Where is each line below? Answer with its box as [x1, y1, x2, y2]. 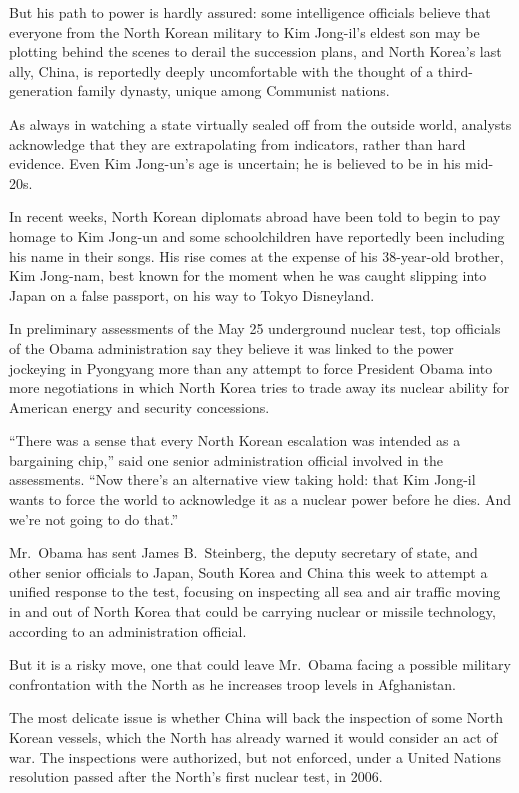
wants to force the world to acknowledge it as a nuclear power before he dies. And [9, 489, 512, 510]
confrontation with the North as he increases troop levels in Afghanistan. [9, 673, 457, 694]
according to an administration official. [9, 620, 247, 641]
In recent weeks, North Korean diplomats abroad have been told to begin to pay [9, 206, 501, 227]
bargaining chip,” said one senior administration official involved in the [9, 449, 443, 470]
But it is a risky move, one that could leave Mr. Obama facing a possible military [9, 654, 511, 675]
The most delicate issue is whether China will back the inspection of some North [9, 707, 503, 728]
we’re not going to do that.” [9, 508, 179, 529]
